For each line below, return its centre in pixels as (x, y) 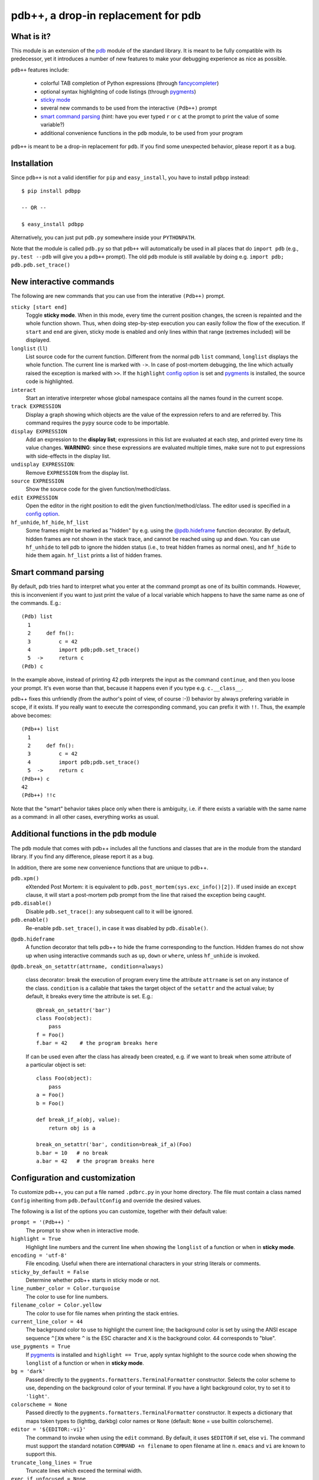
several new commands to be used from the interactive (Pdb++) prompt (129, 108)
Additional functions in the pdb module (84, 834)
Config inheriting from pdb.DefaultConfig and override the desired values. (106, 1200)
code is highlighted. (50, 381)
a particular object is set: (56, 1064)
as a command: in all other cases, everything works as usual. (85, 817)
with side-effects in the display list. (68, 456)
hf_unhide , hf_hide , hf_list (50, 522)
